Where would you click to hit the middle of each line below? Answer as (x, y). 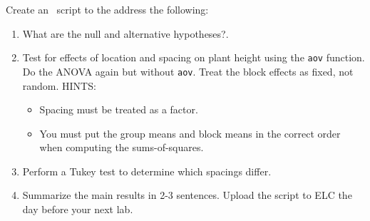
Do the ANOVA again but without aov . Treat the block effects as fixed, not (188, 71)
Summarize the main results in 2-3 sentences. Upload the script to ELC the (187, 195)
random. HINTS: (59, 85)
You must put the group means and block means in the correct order (190, 133)
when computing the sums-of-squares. (122, 147)
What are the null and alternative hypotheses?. (125, 33)
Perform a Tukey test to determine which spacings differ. (147, 171)
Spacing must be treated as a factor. (119, 109)
